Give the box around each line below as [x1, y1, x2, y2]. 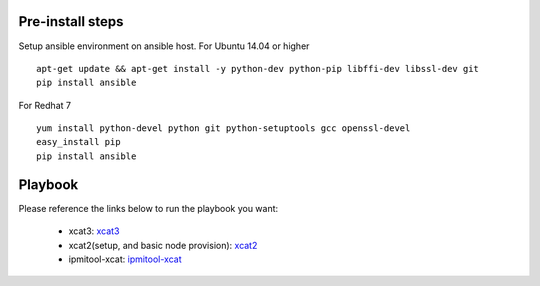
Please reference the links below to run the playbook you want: [18, 202, 279, 214]
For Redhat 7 [18, 99, 72, 111]
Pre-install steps [18, 13, 124, 30]
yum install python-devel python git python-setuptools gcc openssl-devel [36, 123, 411, 134]
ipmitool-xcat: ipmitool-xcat [68, 253, 182, 265]
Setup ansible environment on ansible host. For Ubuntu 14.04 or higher [18, 40, 310, 52]
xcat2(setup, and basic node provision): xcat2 [68, 239, 258, 251]
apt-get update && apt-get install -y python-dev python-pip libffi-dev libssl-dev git [36, 63, 480, 74]
